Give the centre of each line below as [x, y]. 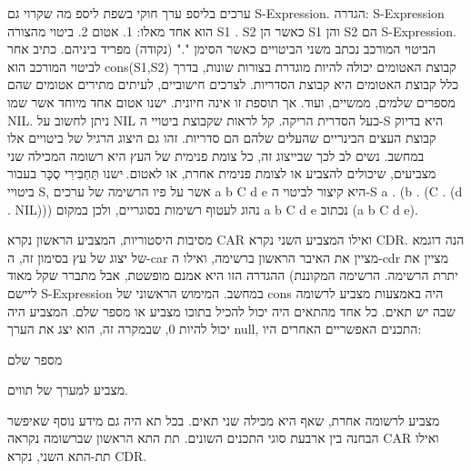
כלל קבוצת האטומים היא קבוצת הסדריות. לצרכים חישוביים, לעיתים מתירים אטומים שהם [233, 84]
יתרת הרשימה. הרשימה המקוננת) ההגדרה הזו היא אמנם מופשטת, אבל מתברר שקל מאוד [233, 275]
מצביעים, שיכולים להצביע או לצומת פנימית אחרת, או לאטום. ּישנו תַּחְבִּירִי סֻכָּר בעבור [222, 173]
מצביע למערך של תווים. [68, 390]
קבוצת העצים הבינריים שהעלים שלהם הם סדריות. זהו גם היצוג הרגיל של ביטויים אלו [222, 138]
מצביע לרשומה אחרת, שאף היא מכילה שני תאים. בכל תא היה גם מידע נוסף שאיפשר [224, 420]
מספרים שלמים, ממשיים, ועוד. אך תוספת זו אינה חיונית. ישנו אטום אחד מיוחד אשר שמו [231, 101]
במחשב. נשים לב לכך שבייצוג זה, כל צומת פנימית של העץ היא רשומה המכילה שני [216, 155]
